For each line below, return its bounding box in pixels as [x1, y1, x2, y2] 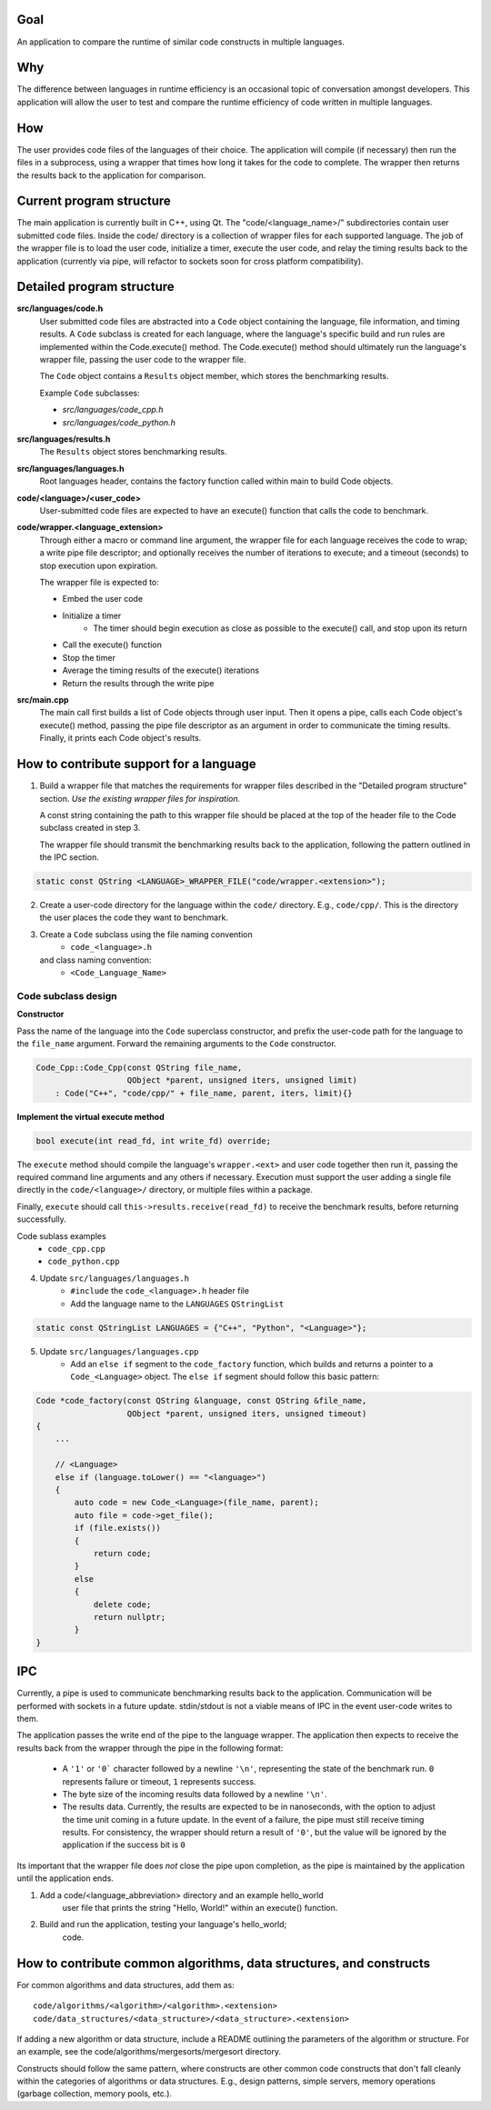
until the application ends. [16, 1873, 114, 1884]
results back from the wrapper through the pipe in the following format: [16, 1742, 284, 1754]
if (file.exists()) [74, 1523, 161, 1534]
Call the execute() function [62, 639, 163, 650]
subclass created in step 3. [39, 823, 141, 834]
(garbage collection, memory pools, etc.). [16, 2088, 173, 2099]
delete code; [93, 1599, 152, 1609]
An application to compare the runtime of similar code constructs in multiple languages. [16, 36, 346, 47]
